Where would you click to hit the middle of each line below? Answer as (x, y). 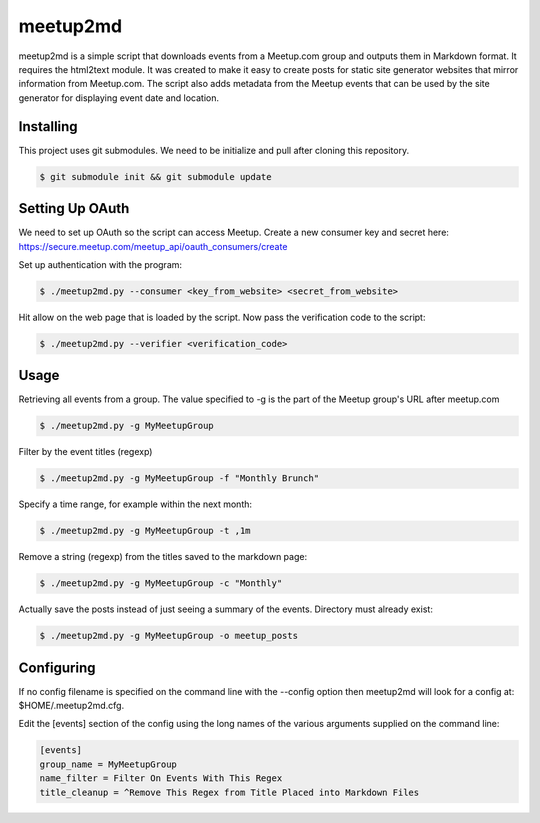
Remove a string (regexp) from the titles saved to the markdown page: (163, 557)
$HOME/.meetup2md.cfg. (71, 706)
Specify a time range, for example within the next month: (135, 504)
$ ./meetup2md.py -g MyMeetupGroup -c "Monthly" (161, 583)
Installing (48, 126)
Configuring (57, 667)
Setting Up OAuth (74, 208)
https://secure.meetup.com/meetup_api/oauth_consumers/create (153, 246)
